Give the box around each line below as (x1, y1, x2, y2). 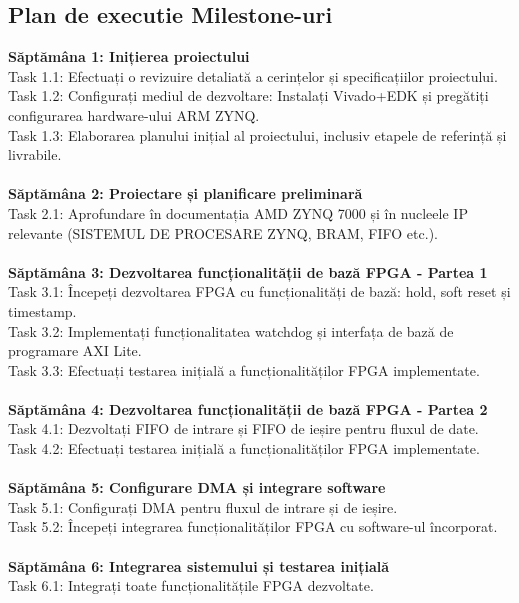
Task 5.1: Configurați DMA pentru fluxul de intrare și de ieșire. (8, 496, 398, 517)
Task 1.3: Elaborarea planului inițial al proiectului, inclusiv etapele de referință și (8, 124, 507, 145)
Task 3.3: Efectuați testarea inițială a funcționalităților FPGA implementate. (8, 359, 480, 380)
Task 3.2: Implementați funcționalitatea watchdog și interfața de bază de (8, 320, 454, 341)
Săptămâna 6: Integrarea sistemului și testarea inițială (8, 555, 390, 576)
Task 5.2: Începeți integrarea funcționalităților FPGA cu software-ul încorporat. (8, 516, 498, 537)
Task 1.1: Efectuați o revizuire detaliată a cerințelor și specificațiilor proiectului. (8, 65, 498, 86)
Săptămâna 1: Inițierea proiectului (8, 46, 250, 67)
